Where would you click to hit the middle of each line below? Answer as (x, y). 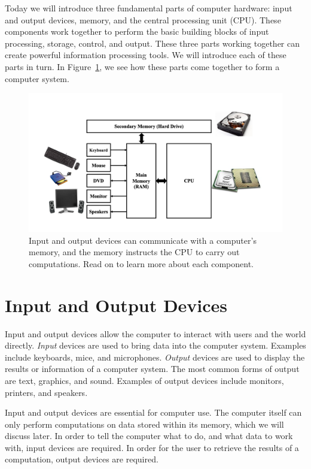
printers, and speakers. (46, 392)
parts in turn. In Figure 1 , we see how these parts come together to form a (142, 66)
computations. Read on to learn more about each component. (141, 263)
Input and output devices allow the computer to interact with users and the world (155, 333)
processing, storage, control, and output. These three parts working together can (152, 43)
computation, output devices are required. (82, 459)
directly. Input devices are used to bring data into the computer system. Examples (155, 345)
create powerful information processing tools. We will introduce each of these (146, 55)
